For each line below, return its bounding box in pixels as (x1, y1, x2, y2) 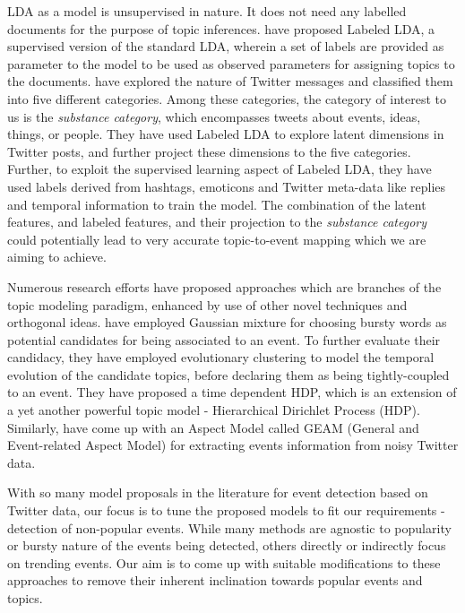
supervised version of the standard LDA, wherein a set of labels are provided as (7, 37, 444, 56)
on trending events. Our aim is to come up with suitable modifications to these (7, 553, 441, 572)
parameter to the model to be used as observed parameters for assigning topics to (7, 54, 455, 73)
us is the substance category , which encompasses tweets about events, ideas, (7, 107, 421, 125)
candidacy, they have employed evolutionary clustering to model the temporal (7, 348, 435, 367)
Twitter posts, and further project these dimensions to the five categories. (7, 142, 411, 160)
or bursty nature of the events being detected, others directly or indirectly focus (7, 536, 446, 555)
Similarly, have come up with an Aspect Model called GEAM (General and (7, 418, 419, 436)
